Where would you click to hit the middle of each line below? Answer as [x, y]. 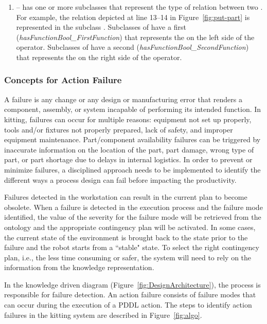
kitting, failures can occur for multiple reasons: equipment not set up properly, [128, 119]
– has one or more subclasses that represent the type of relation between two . [139, 7]
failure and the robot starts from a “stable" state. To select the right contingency [132, 247]
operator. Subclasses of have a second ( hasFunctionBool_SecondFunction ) [132, 47]
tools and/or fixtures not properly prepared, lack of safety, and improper [119, 129]
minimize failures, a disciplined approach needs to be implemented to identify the [132, 169]
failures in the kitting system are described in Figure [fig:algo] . [103, 315]
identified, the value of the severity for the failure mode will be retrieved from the [133, 217]
